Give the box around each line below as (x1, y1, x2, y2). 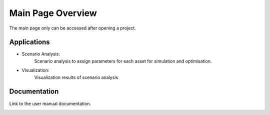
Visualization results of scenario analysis (34, 74, 118, 80)
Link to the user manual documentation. (9, 100, 91, 106)
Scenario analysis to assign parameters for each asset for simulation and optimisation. (34, 58, 212, 64)
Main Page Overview (9, 7, 97, 18)
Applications (9, 38, 50, 46)
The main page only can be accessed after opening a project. (9, 25, 136, 31)
